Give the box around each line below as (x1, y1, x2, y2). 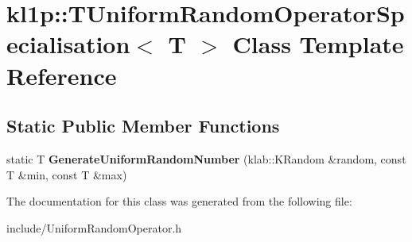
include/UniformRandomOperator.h (6, 219, 182, 236)
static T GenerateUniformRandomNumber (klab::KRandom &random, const (6, 150, 406, 167)
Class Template (232, 28, 404, 60)
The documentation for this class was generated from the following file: (6, 193, 352, 209)
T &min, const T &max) (6, 166, 127, 182)
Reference (6, 59, 117, 91)
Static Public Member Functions (6, 113, 280, 138)
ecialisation (6, 28, 130, 60)
